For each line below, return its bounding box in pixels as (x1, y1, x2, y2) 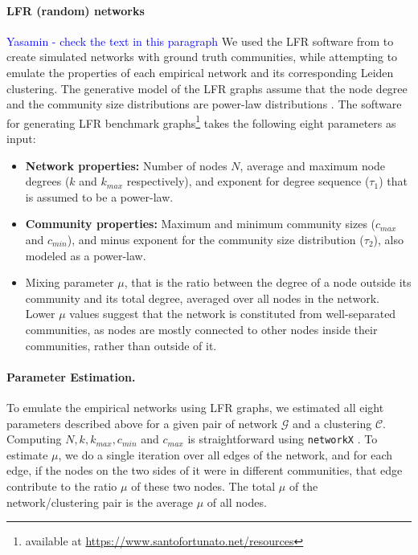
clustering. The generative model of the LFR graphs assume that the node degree (6, 80, 408, 96)
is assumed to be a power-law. (25, 188, 174, 205)
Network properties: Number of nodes (25, 157, 227, 173)
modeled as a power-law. (25, 247, 146, 263)
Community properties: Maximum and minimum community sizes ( (25, 215, 376, 232)
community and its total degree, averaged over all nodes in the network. (25, 289, 379, 306)
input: (6, 130, 36, 147)
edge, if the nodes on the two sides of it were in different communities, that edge (6, 462, 403, 479)
